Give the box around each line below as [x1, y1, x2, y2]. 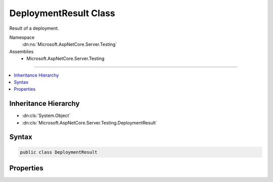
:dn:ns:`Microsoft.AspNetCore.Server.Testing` [22, 41, 117, 47]
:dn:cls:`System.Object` [22, 112, 71, 118]
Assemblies [9, 48, 34, 54]
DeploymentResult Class [9, 8, 116, 19]
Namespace [9, 34, 35, 40]
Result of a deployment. [9, 25, 59, 31]
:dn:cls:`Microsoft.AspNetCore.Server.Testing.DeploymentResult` [22, 119, 158, 126]
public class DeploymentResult [20, 149, 98, 155]
